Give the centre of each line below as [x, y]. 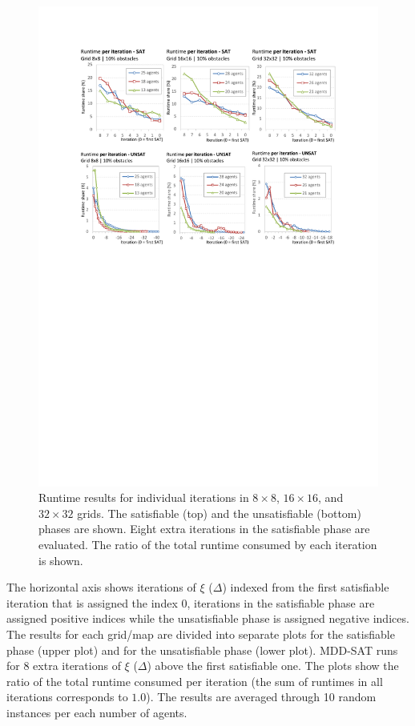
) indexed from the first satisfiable [306, 587]
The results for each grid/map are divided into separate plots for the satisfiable [201, 634]
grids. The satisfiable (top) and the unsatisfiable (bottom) [219, 513]
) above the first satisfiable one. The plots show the [273, 666]
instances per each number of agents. [97, 712]
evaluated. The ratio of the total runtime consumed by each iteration [208, 545]
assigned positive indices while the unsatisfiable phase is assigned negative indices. [208, 618]
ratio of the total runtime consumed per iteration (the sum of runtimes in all [195, 681]
